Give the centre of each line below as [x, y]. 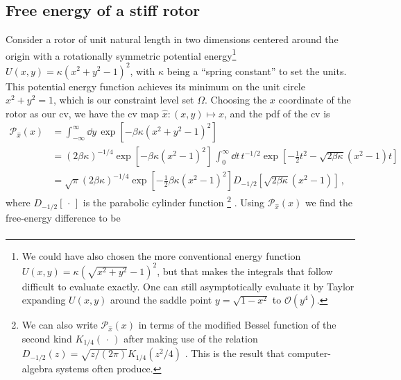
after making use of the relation [191, 338]
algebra [37, 369]
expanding [44, 300]
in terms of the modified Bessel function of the [237, 325]
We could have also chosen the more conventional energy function [161, 255]
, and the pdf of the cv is [277, 113]
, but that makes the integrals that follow [245, 271]
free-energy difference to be [63, 217]
